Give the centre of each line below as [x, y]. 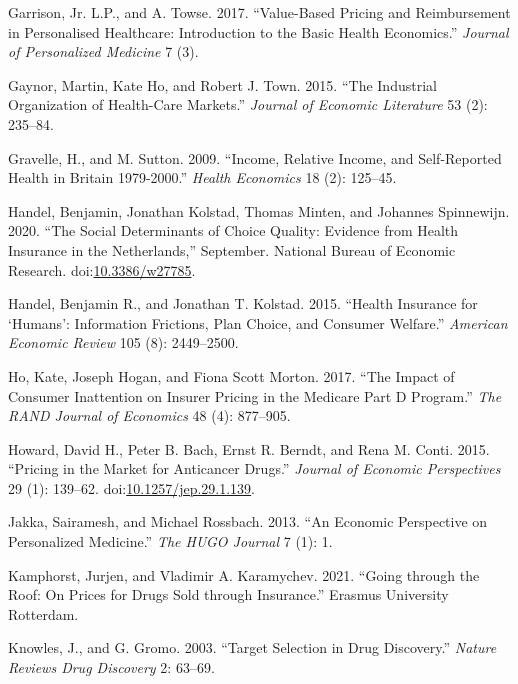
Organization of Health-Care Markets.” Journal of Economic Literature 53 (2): [248, 104]
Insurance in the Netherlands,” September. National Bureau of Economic [232, 249]
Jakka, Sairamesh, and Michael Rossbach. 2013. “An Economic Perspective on [248, 521]
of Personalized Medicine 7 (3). [103, 51]
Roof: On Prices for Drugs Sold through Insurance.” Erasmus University [228, 594]
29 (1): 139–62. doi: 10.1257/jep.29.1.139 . [131, 487]
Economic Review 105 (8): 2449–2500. [123, 342]
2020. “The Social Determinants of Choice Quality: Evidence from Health [233, 230]
